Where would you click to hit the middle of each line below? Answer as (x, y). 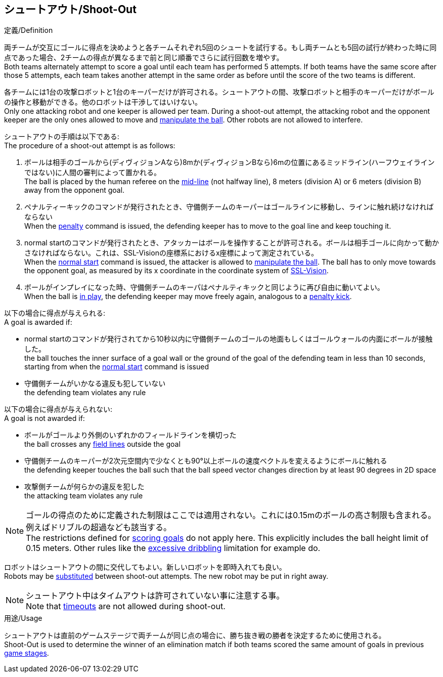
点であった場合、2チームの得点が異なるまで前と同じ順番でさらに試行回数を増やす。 (144, 58)
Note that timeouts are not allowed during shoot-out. (126, 606)
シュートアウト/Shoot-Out (70, 9)
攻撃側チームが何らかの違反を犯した (84, 487)
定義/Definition (29, 30)
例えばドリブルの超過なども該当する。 (99, 527)
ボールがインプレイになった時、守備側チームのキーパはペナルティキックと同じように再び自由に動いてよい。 (204, 287)
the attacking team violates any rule (84, 496)
